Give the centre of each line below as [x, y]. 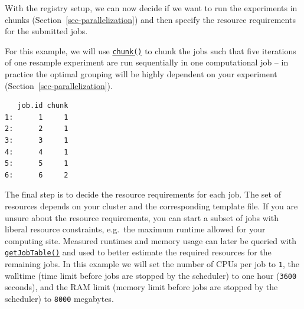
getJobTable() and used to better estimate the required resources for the [138, 252]
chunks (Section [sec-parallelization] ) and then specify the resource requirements [150, 19]
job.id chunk [43, 106]
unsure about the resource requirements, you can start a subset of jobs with [142, 217]
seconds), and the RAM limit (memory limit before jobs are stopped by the [141, 287]
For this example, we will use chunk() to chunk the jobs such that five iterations [151, 50]
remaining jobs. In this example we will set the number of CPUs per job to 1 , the [152, 264]
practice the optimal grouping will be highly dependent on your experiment [141, 74]
